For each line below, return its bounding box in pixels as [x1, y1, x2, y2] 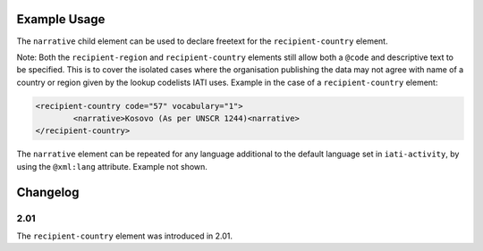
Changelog [16, 184, 80, 200]
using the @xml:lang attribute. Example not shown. [16, 161, 208, 172]
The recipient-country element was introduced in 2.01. [16, 230, 233, 241]
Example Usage [16, 12, 106, 27]
